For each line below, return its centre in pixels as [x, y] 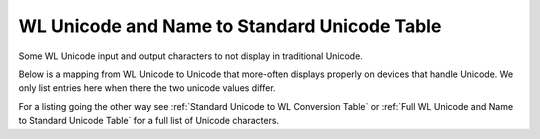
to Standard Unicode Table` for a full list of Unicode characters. [149, 121]
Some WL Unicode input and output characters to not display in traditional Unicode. [191, 56]
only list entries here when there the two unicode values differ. [147, 88]
